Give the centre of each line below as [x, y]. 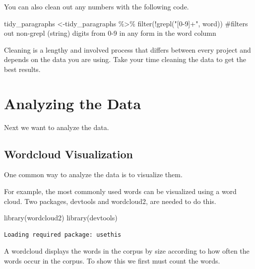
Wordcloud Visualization [68, 154]
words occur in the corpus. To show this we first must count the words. [112, 261]
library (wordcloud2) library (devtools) [61, 218]
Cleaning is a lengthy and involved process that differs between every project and [127, 49]
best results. [22, 69]
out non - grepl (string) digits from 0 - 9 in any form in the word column [110, 33]
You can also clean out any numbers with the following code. [96, 6]
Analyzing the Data [73, 103]
